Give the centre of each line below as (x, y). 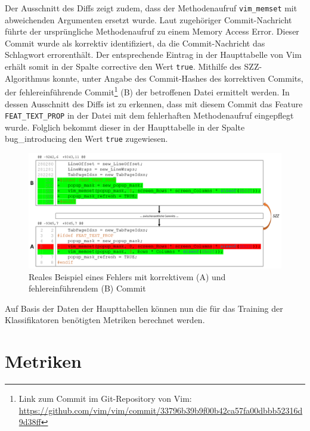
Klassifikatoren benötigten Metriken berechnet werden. (105, 320)
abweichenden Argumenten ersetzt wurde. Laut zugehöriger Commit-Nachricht (148, 19)
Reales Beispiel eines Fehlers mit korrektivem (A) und (127, 276)
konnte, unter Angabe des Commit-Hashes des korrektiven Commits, (178, 78)
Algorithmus (27, 78)
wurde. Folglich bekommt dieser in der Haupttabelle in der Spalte (125, 127)
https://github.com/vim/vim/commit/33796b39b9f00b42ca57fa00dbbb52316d (161, 410)
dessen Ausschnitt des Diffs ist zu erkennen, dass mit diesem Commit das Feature (154, 103)
